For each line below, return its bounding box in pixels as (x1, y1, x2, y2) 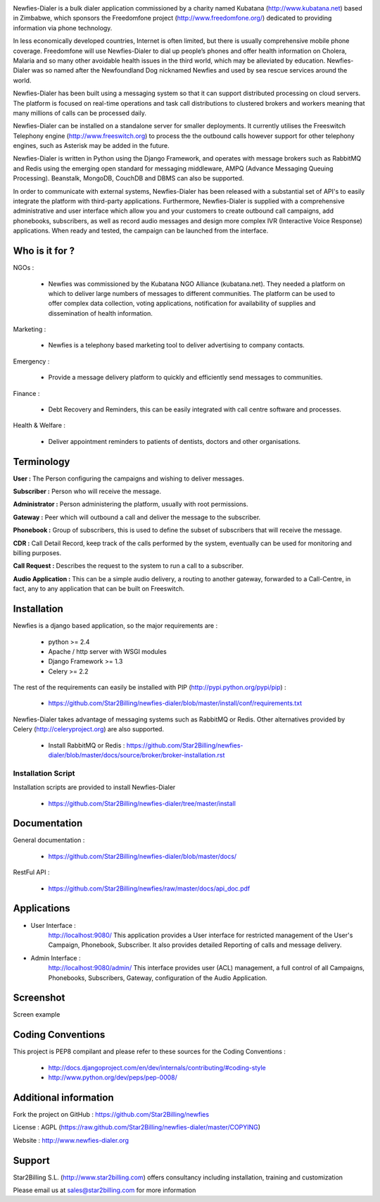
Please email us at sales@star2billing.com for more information (13, 1186, 196, 1194)
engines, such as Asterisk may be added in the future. (13, 142, 170, 150)
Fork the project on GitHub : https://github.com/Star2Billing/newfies (13, 1110, 210, 1118)
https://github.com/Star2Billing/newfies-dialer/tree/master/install (48, 799, 236, 807)
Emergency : (13, 357, 50, 366)
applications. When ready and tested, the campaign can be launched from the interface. (13, 226, 269, 235)
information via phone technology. (13, 23, 113, 32)
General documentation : (13, 836, 85, 845)
